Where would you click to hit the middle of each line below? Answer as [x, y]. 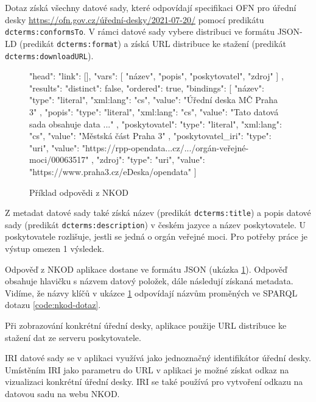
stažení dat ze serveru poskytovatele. [73, 337]
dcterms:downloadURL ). [49, 55]
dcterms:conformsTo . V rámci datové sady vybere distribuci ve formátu [140, 31]
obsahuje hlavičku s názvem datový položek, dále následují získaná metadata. [149, 281]
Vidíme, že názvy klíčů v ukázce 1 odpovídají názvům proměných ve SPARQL [151, 293]
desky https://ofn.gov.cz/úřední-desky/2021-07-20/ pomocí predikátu [135, 19]
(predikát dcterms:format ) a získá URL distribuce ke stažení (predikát [153, 43]
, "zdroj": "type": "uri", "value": [148, 160]
